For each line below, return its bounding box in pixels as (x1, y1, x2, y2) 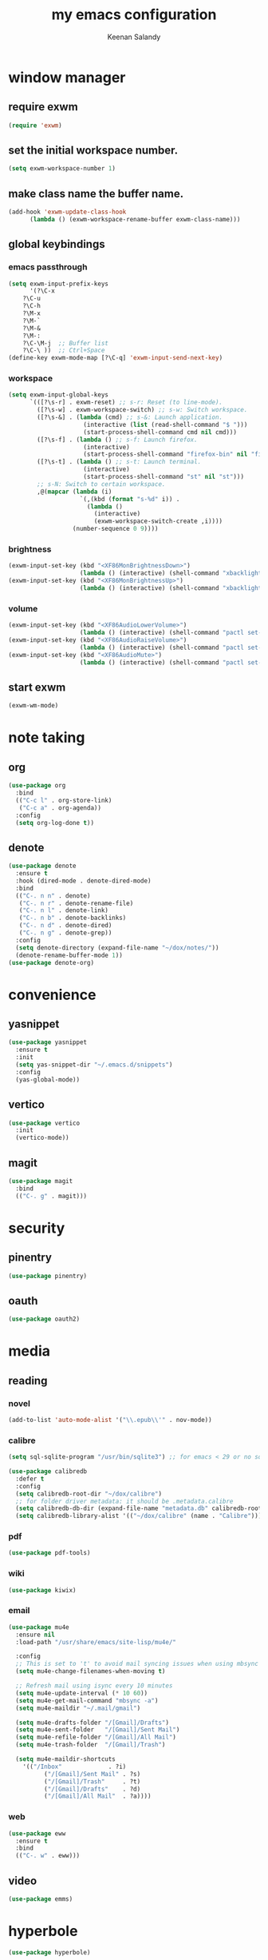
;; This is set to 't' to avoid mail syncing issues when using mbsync (15, 1660, 259, 1668)
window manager (8, 68, 126, 86)
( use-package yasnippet (8, 1038, 88, 1046)
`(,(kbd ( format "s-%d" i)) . (79, 495, 180, 503)
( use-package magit (8, 1177, 73, 1185)
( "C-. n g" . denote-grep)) (18, 929, 112, 937)
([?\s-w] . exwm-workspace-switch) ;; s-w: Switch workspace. (37, 406, 248, 414)
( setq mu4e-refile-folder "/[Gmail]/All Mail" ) (15, 1733, 177, 1742)
